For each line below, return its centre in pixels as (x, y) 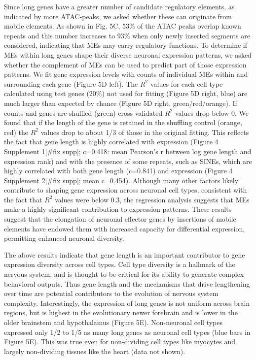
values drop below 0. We (212, 113)
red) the (16, 132)
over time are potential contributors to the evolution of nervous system (111, 293)
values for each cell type (186, 83)
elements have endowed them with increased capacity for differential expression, (125, 228)
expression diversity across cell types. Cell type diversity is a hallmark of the (120, 264)
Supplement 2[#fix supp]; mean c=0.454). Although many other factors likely (121, 180)
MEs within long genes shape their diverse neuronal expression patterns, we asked (128, 54)
